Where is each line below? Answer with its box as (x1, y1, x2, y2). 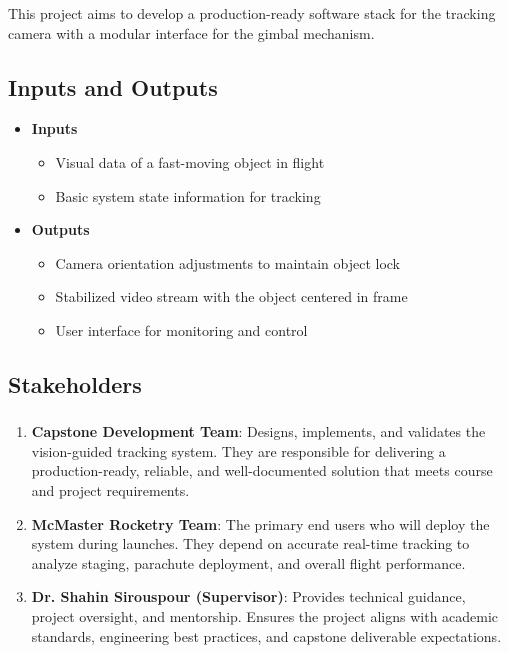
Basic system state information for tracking (55, 185, 321, 206)
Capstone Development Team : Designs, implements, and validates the (31, 421, 486, 442)
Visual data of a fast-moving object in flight (55, 151, 325, 172)
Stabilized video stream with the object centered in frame (55, 286, 408, 307)
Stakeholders (8, 368, 142, 399)
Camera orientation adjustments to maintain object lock (55, 252, 400, 273)
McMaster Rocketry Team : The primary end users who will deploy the (31, 513, 490, 534)
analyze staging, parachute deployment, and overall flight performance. (31, 552, 466, 573)
